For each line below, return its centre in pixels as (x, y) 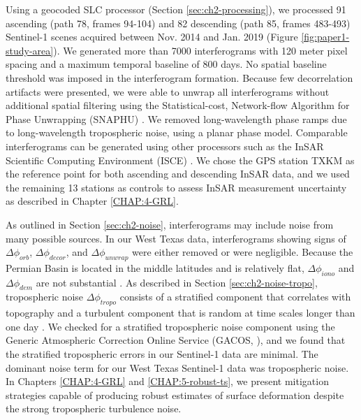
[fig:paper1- (325, 37)
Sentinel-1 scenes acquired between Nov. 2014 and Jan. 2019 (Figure (152, 37)
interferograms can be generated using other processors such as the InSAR (165, 146)
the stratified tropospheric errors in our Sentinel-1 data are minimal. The (162, 354)
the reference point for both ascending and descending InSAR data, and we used (178, 174)
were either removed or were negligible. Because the (243, 252)
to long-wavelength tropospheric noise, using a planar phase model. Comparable (177, 132)
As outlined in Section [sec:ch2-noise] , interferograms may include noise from (170, 224)
